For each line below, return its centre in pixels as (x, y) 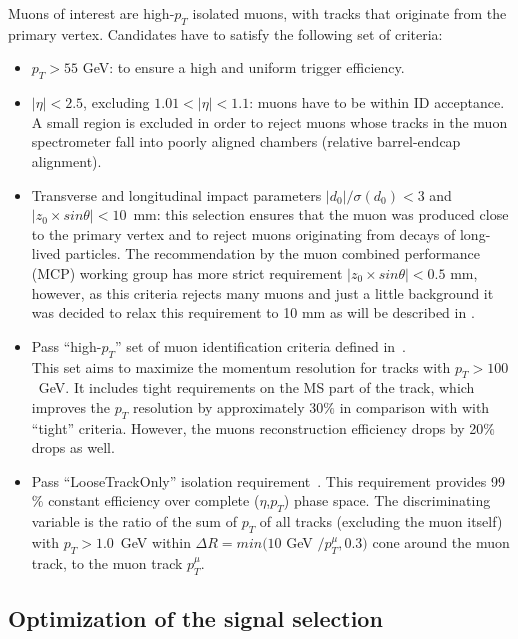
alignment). (66, 160)
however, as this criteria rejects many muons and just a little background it (262, 292)
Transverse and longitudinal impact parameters (176, 194)
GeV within (155, 542)
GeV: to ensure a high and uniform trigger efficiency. (243, 67)
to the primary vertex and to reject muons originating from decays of (243, 233)
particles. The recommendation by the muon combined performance (273, 253)
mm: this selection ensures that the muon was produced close (321, 214)
